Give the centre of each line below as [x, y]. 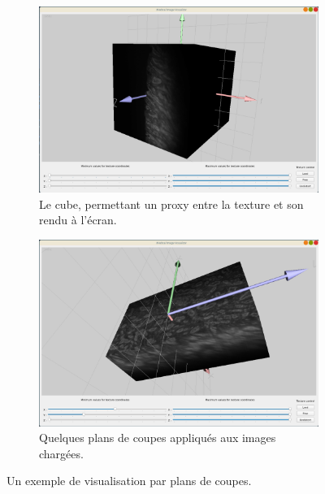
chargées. [61, 453]
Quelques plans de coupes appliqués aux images [158, 438]
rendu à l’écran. [78, 220]
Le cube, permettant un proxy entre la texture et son [171, 204]
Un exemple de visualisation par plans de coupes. [129, 481]
